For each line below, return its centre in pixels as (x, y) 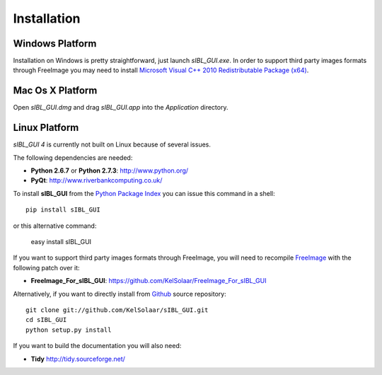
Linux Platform (46, 128)
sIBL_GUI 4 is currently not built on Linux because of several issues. (112, 144)
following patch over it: (47, 267)
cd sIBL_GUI (46, 320)
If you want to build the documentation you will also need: (97, 346)
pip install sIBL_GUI (63, 210)
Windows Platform (55, 44)
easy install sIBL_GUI (61, 242)
